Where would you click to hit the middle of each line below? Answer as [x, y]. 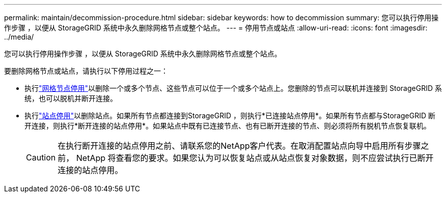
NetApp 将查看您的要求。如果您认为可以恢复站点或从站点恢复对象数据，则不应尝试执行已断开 [255, 158]
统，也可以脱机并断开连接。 [71, 98]
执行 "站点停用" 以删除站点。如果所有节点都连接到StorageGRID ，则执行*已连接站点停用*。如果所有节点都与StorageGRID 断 [230, 116]
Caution [41, 157]
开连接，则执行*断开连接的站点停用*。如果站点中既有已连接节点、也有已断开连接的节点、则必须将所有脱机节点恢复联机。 [228, 126]
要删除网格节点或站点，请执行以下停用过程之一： [86, 71]
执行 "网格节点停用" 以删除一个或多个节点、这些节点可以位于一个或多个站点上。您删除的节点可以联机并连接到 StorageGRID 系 [233, 88]
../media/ [19, 37]
